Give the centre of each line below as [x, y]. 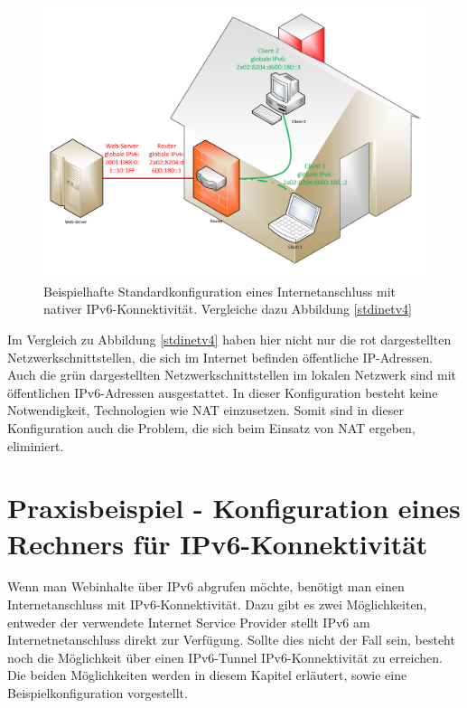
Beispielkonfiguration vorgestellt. [98, 693]
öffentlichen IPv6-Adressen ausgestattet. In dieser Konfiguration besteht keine [223, 392]
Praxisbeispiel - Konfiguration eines [234, 508]
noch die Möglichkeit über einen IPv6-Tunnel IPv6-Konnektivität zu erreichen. [225, 657]
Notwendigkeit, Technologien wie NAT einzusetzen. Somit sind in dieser [205, 410]
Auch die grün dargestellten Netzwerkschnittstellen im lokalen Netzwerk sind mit [232, 375]
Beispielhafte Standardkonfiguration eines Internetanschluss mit [220, 291]
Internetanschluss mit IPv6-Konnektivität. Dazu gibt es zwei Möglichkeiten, [217, 604]
